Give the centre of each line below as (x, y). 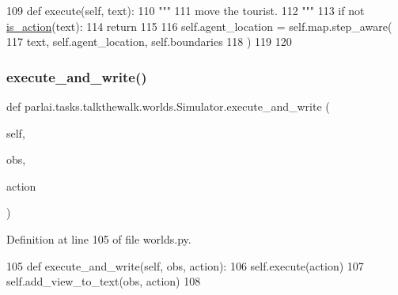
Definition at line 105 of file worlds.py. (99, 238)
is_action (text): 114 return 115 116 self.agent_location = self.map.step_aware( (199, 26)
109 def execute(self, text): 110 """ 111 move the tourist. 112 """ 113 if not (186, 10)
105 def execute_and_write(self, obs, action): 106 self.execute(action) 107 (185, 265)
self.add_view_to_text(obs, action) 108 (104, 281)
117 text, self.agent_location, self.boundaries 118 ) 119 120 (149, 42)
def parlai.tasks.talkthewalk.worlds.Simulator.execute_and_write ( (168, 106)
